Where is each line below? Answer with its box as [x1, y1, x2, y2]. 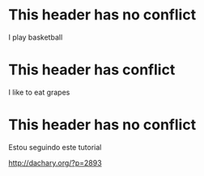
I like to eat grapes [8, 87, 70, 97]
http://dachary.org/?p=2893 [8, 157, 103, 167]
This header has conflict [8, 61, 176, 79]
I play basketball [8, 32, 63, 42]
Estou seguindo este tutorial [8, 142, 102, 152]
